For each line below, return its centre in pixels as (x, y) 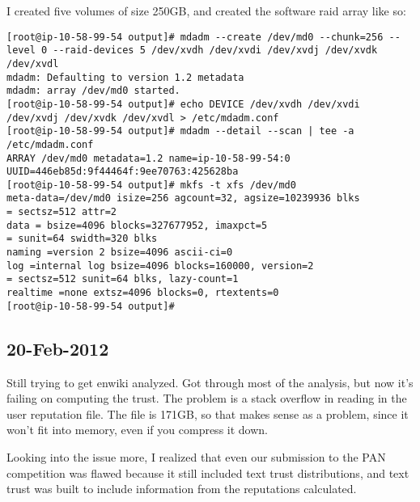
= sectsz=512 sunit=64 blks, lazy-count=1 (123, 279)
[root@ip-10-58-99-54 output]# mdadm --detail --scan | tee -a (180, 131)
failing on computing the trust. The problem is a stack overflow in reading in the (207, 398)
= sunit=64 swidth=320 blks (82, 239)
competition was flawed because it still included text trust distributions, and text (208, 472)
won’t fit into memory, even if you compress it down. (137, 430)
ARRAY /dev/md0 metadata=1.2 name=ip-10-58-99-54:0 (148, 158)
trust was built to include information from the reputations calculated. (182, 489)
